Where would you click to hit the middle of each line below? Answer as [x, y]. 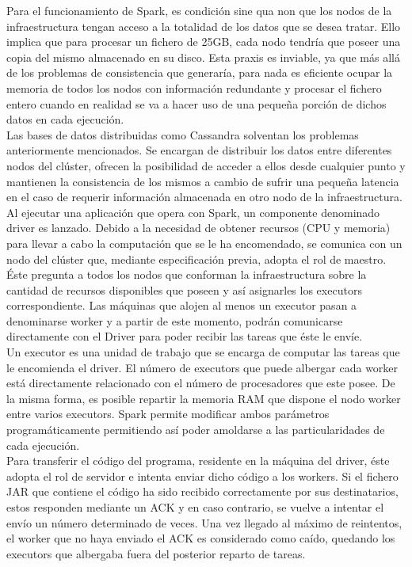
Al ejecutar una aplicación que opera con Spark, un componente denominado [193, 212]
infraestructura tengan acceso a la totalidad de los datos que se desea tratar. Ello [204, 26]
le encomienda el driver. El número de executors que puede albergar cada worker [202, 367]
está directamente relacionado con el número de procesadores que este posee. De [201, 383]
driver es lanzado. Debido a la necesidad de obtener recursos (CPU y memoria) [198, 228]
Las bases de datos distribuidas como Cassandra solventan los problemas [183, 134]
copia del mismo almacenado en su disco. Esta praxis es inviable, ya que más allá [203, 57]
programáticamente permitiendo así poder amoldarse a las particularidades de [196, 430]
